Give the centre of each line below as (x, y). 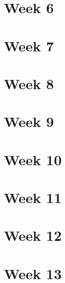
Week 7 (29, 45)
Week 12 (33, 235)
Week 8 (29, 83)
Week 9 (29, 121)
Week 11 (33, 197)
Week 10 (33, 159)
